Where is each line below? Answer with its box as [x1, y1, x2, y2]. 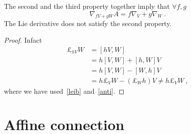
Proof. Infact [4, 34, 42, 45]
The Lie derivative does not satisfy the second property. [4, 18, 172, 28]
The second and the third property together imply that [4, 1, 170, 11]
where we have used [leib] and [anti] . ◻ [4, 85, 125, 96]
